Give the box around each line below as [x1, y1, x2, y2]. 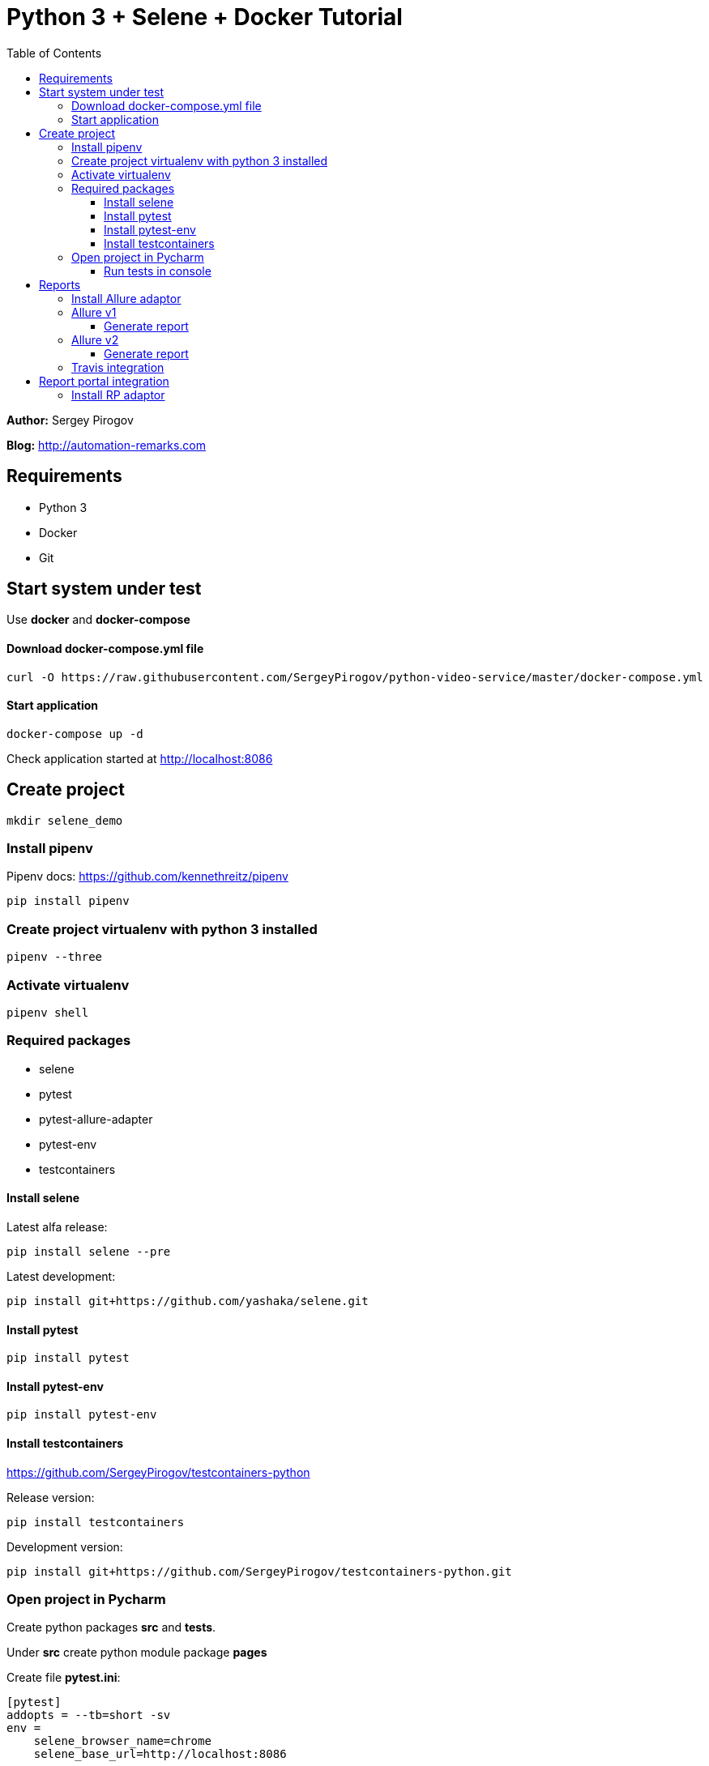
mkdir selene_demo [6, 813, 123, 827]
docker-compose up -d [6, 727, 143, 740]
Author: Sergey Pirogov [6, 412, 134, 427]
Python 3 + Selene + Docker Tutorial [6, 3, 403, 31]
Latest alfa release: [6, 1219, 108, 1234]
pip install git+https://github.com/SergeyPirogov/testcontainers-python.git [6, 1564, 512, 1578]
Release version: [6, 1490, 95, 1504]
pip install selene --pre [6, 1244, 171, 1258]
